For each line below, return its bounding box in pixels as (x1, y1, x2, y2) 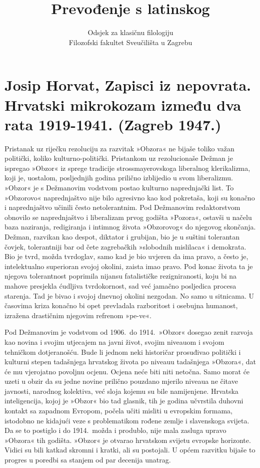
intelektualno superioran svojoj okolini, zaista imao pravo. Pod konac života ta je (4, 261, 253, 271)
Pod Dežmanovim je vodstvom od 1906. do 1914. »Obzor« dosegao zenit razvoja (4, 327, 253, 337)
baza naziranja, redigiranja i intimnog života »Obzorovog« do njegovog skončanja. (4, 221, 256, 232)
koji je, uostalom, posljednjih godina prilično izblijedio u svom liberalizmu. (4, 172, 233, 183)
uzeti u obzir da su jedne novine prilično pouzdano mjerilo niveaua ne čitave (4, 376, 238, 386)
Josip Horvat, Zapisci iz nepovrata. (4, 75, 251, 95)
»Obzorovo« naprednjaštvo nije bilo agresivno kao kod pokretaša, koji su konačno (4, 192, 255, 202)
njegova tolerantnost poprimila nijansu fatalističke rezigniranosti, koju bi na (4, 271, 237, 281)
